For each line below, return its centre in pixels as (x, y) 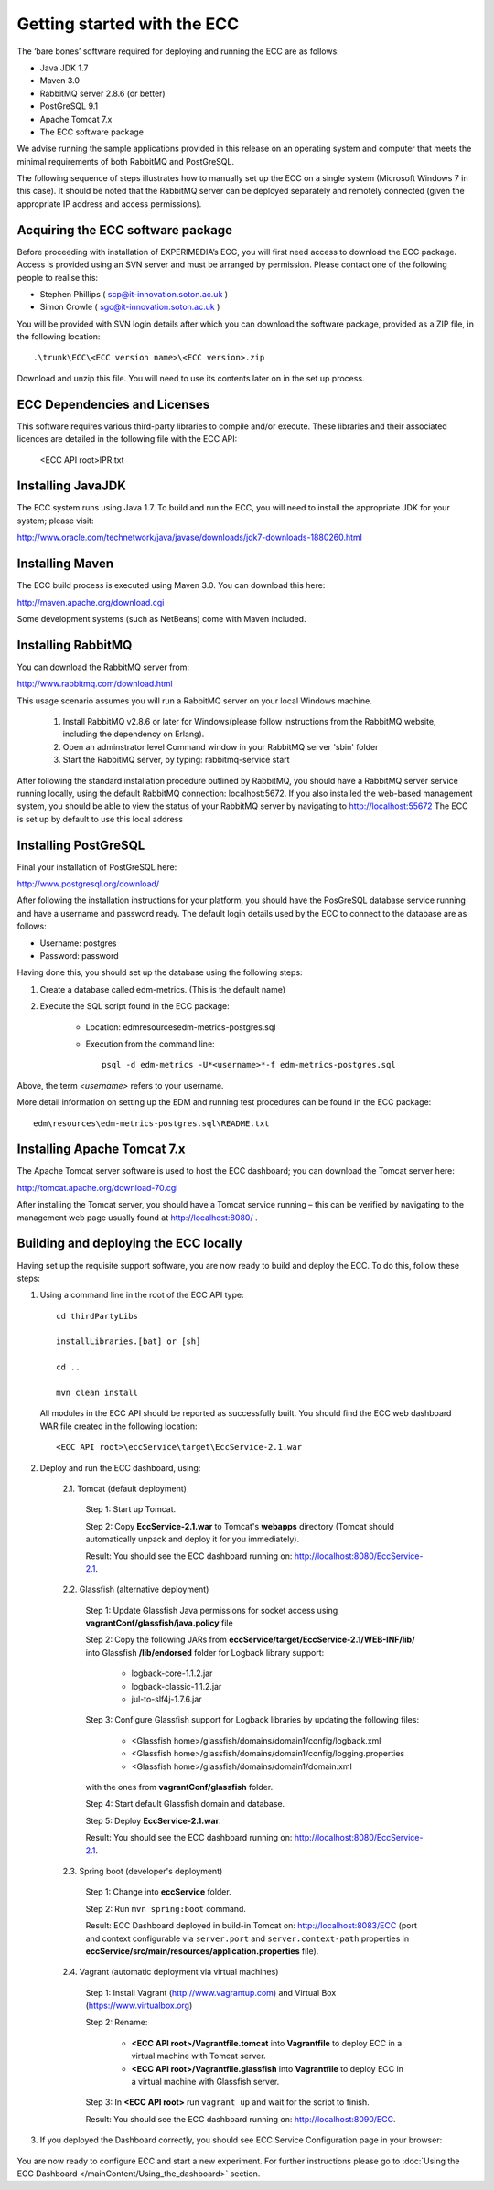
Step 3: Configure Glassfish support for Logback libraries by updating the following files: (252, 1720)
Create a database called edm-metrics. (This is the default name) (163, 989)
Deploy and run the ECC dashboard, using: (120, 1467)
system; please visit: (55, 521)
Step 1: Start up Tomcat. (131, 1509)
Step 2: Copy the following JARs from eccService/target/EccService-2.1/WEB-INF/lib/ (250, 1640)
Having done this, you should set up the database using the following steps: (160, 972)
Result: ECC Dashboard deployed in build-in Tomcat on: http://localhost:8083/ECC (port (252, 1926)
